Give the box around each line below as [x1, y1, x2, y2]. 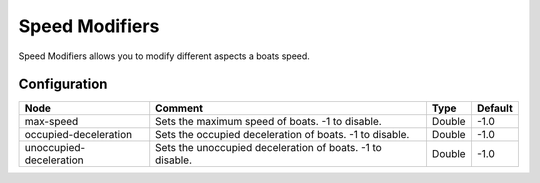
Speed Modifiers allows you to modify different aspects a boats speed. [18, 50, 310, 62]
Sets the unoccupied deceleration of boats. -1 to [155, 141, 382, 155]
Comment [155, 101, 204, 115]
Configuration [18, 76, 108, 93]
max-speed [24, 115, 79, 129]
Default [476, 101, 514, 115]
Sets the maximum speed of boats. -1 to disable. [155, 115, 382, 129]
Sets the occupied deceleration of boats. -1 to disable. [155, 128, 410, 142]
